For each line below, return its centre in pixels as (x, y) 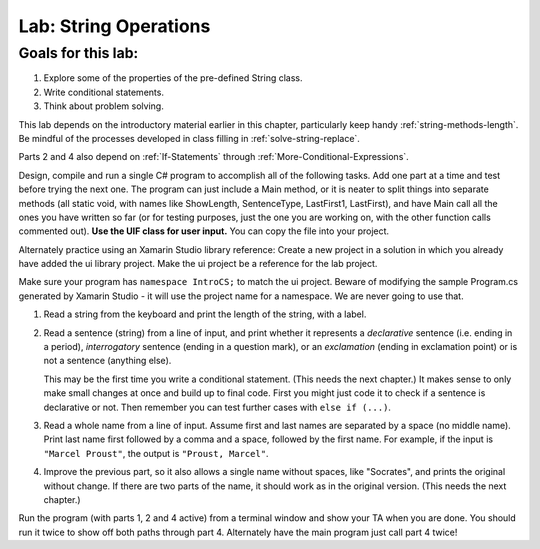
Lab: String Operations (114, 26)
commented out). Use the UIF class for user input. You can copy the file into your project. (204, 231)
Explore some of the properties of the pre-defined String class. (173, 78)
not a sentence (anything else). (107, 361)
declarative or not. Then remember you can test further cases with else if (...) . (217, 407)
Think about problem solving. (103, 106)
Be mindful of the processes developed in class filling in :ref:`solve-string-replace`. (189, 138)
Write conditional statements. (104, 92)
